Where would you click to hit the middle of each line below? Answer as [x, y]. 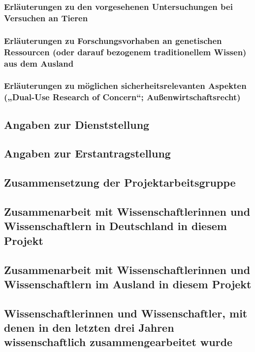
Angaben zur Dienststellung [77, 124]
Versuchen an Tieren [46, 18]
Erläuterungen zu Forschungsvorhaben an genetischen [113, 40]
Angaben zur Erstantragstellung [87, 153]
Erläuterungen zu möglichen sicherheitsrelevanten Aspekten [125, 86]
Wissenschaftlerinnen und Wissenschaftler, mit [126, 313]
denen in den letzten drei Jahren [89, 328]
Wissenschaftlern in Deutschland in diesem [115, 226]
